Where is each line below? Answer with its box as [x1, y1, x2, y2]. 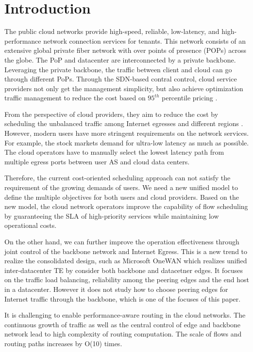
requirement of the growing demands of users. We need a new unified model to [4, 182, 238, 192]
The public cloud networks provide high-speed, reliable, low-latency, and [4, 26, 219, 36]
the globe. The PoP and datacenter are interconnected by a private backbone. [4, 54, 236, 64]
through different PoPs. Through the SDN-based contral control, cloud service [4, 74, 237, 84]
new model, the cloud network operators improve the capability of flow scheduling [4, 201, 248, 211]
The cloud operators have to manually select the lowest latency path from [4, 147, 224, 157]
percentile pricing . [161, 93, 218, 103]
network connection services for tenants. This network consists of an [43, 35, 246, 46]
